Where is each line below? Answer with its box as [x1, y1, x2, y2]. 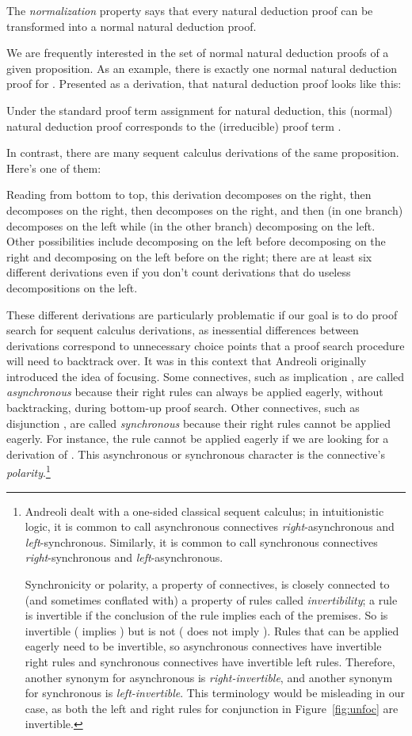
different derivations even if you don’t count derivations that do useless [6, 264, 351, 280]
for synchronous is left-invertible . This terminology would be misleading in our [25, 685, 405, 701]
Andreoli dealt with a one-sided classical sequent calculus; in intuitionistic [25, 502, 384, 519]
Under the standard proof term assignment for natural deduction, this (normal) [6, 101, 393, 118]
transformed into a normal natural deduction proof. [6, 17, 257, 34]
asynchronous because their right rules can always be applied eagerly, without [6, 383, 383, 400]
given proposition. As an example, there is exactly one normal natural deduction [6, 59, 398, 76]
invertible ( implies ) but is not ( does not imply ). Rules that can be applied [25, 622, 399, 639]
